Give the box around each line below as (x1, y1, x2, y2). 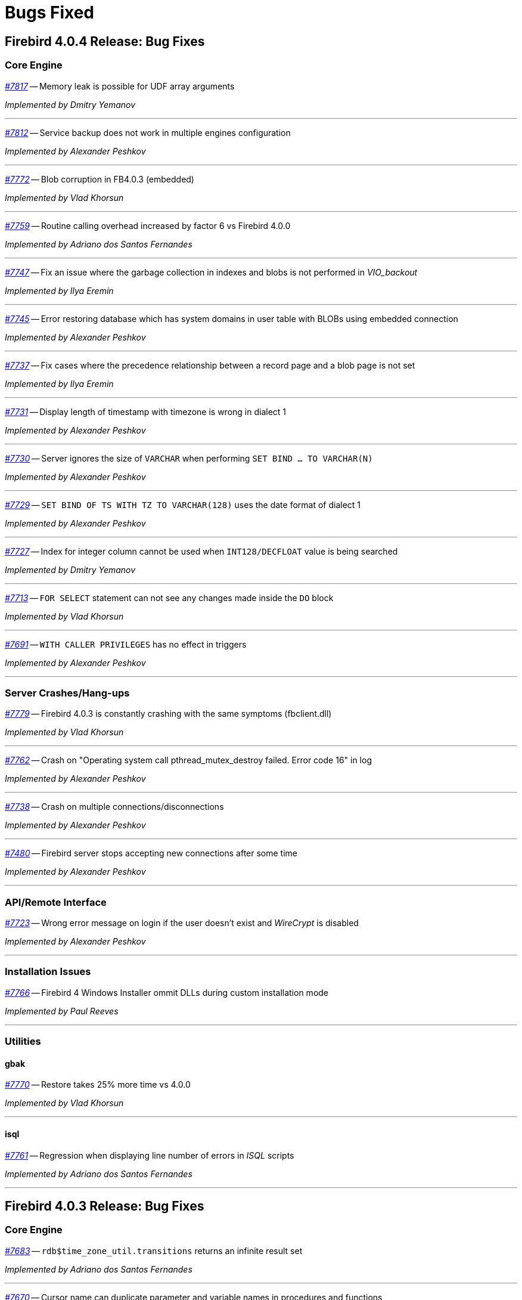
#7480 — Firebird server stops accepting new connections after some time (5, 848, 298, 859)
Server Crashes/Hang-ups (5, 686, 130, 699)
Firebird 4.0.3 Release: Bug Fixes (5, 1199, 204, 1214)
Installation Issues (5, 965, 91, 978)
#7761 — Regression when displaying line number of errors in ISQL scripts (5, 1150, 294, 1160)
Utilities (5, 1035, 41, 1048)
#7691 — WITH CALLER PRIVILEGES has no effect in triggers (5, 639, 247, 649)
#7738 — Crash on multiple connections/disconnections (5, 801, 224, 812)
